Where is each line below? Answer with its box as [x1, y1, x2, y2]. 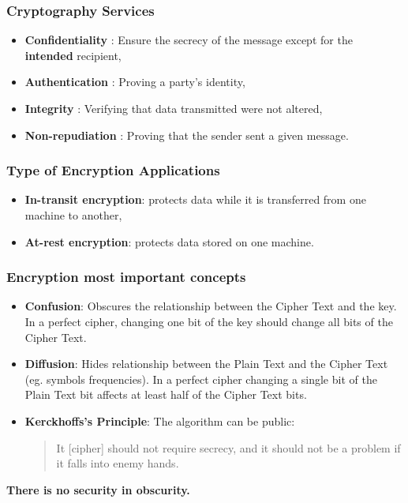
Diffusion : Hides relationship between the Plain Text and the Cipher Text [24, 355, 388, 372]
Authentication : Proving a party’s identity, [24, 73, 245, 90]
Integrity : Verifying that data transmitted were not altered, [24, 100, 323, 116]
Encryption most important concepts [6, 267, 246, 287]
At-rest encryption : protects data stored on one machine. [24, 233, 314, 250]
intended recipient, [24, 47, 122, 63]
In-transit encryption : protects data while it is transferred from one [24, 191, 366, 208]
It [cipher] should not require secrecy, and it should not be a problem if [56, 439, 401, 456]
